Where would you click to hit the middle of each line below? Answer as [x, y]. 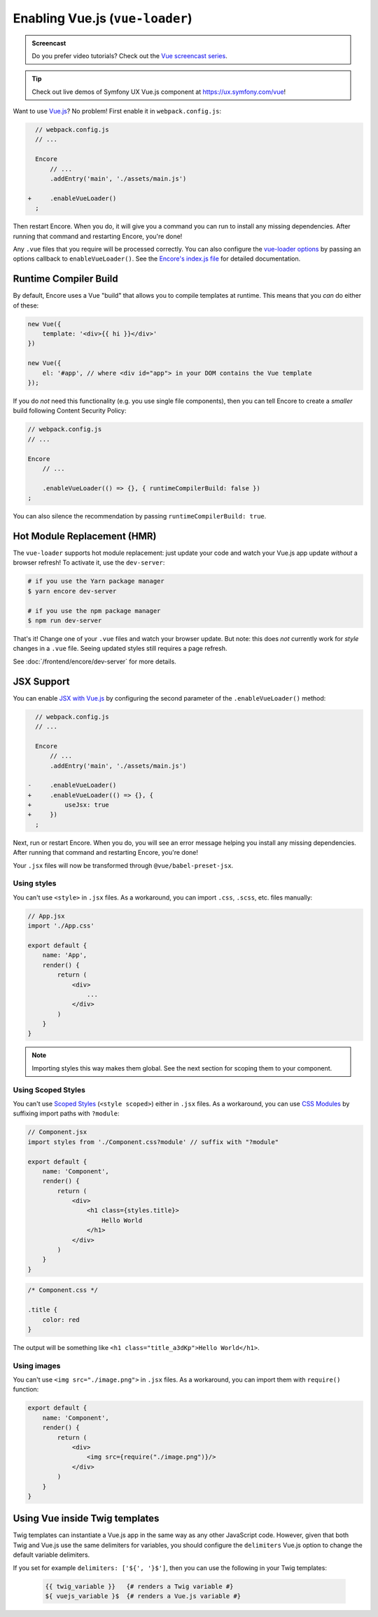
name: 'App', [65, 955]
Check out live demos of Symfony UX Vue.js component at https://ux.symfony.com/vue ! [159, 92]
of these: [26, 305]
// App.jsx [46, 916]
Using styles [35, 883]
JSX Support [41, 681]
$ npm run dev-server [65, 620]
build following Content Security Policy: [70, 411]
